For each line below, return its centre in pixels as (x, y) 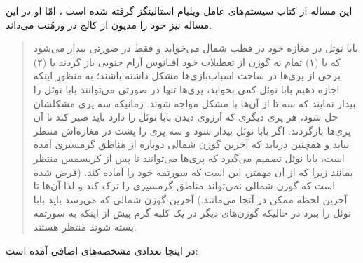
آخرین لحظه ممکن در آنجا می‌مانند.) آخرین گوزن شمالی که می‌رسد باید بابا (190, 199)
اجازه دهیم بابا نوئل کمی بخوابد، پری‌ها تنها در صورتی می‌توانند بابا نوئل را (186, 89)
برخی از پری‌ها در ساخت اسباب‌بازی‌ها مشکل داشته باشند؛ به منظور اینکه (187, 75)
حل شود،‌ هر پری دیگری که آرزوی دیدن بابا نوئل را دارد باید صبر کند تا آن (186, 117)
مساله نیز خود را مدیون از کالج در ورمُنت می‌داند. (109, 24)
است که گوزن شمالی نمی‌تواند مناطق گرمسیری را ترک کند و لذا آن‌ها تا (184, 186)
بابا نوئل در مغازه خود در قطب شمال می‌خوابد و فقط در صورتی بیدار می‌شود (196, 48)
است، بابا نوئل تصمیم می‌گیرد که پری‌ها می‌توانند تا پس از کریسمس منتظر (189, 157)
